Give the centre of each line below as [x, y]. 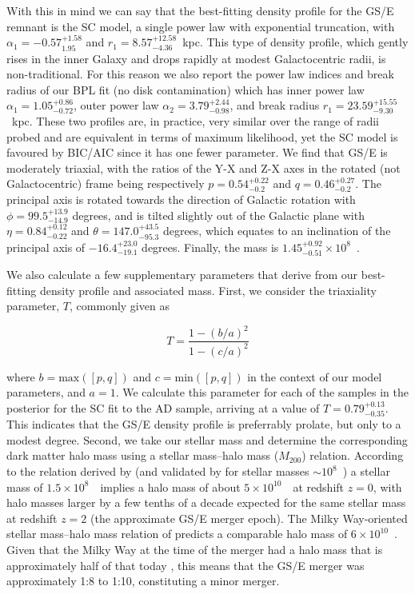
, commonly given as [120, 306]
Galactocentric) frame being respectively [106, 183]
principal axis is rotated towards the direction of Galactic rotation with [181, 199]
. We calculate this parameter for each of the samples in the [262, 392]
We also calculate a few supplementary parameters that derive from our [182, 274]
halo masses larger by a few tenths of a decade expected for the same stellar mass [206, 502]
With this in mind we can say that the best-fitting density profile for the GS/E [200, 10]
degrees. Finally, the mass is [210, 247]
